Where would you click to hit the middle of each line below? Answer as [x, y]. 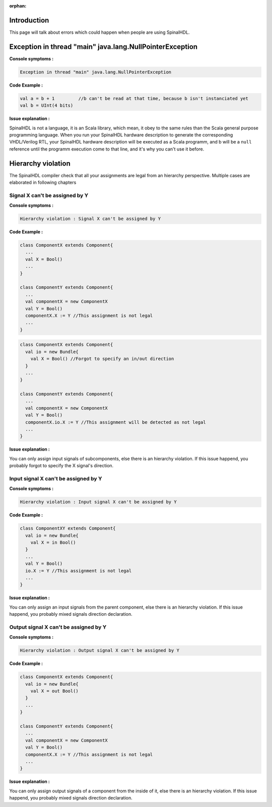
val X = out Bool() [55, 691]
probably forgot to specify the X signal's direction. [61, 466]
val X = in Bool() [53, 543]
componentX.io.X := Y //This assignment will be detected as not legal [116, 422]
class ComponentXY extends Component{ [68, 528]
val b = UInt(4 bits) [47, 105]
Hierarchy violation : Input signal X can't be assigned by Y [98, 502]
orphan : [18, 6]
